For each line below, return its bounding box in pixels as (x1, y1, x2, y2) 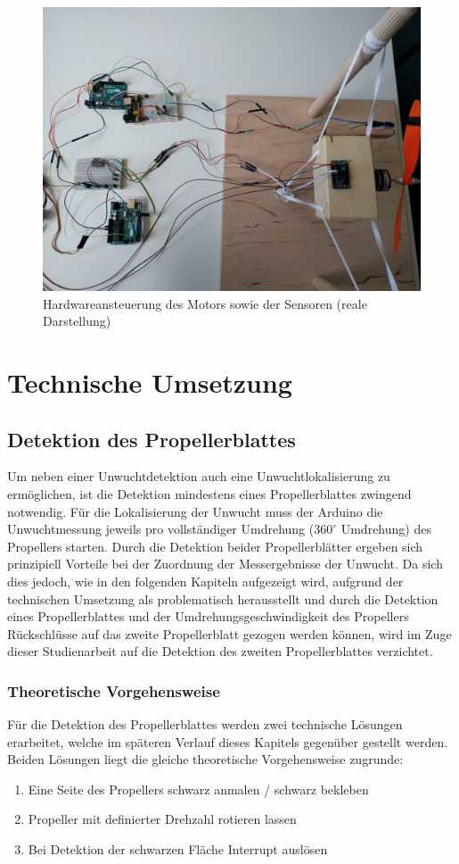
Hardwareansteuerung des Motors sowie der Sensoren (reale (43, 294, 367, 312)
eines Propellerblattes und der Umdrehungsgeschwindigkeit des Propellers (7, 607, 409, 626)
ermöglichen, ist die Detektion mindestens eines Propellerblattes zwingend (7, 484, 412, 503)
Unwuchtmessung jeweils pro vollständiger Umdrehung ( (7, 519, 315, 538)
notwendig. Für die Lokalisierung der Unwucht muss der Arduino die (7, 502, 383, 520)
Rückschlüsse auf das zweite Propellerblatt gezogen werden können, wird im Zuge (7, 624, 452, 643)
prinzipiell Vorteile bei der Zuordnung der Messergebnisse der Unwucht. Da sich (7, 554, 443, 573)
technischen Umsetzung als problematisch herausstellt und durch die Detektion (7, 589, 439, 608)
